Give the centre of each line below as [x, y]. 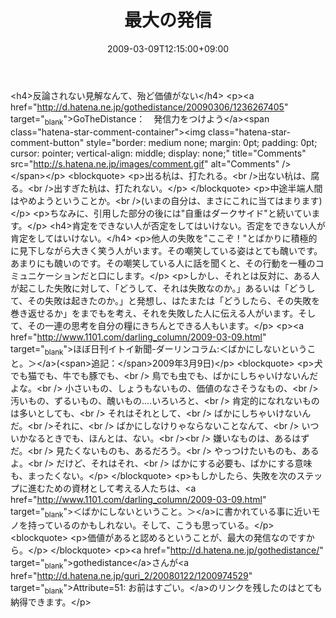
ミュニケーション [45, 275]
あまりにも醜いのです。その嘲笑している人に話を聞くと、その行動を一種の [163, 263]
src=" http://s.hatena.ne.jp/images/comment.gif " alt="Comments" [145, 163]
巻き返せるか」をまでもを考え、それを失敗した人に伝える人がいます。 [154, 313]
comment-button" [47, 142]
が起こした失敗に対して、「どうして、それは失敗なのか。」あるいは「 [150, 288]
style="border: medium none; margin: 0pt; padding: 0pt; [202, 142]
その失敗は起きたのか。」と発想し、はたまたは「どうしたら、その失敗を [174, 300]
